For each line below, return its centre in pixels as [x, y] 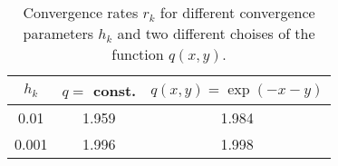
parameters [58, 33]
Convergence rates [81, 12]
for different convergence [237, 12]
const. [115, 90]
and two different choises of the [216, 33]
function [138, 54]
